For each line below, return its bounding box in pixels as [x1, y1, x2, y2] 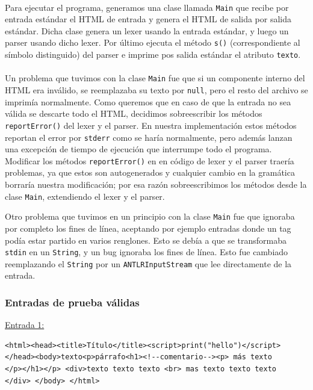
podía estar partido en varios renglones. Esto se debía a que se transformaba [5, 234, 287, 246]
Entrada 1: [5, 318, 45, 331]
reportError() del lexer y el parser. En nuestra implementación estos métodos [5, 119, 297, 131]
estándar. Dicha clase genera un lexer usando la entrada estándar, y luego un [5, 24, 289, 37]
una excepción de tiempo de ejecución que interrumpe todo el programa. [5, 143, 272, 155]
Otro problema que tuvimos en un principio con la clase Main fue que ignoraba [5, 210, 295, 223]
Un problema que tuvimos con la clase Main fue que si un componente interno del [5, 72, 305, 84]
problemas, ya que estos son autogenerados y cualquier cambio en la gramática [5, 166, 295, 179]
